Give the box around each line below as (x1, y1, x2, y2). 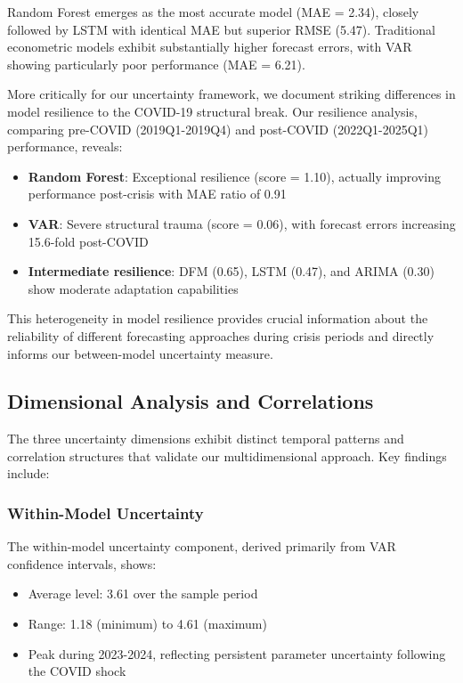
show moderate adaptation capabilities (28, 279, 239, 297)
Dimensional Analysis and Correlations (7, 387, 374, 415)
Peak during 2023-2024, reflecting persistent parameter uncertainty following (28, 644, 446, 663)
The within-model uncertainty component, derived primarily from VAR (7, 537, 396, 556)
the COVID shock (28, 662, 126, 680)
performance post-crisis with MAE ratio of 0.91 (28, 184, 287, 203)
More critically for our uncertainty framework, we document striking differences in (7, 85, 456, 103)
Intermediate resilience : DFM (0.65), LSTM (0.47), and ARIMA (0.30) (28, 262, 435, 281)
